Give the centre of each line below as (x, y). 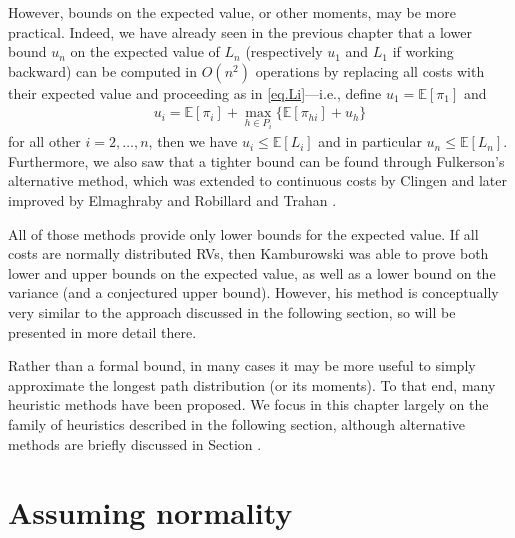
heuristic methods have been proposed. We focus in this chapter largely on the (248, 404)
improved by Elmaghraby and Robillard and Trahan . (172, 200)
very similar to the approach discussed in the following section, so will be (232, 312)
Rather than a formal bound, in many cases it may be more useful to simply (242, 365)
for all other (44, 141)
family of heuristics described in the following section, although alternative (237, 423)
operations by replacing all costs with (370, 70)
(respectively (284, 51)
